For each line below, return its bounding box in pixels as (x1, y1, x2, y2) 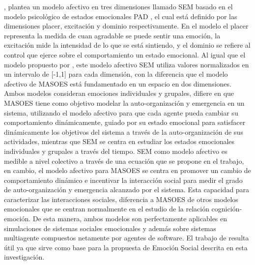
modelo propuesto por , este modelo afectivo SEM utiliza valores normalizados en (4, 59, 249, 69)
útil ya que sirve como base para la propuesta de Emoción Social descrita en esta (4, 242, 248, 252)
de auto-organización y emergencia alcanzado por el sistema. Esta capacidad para (4, 184, 250, 195)
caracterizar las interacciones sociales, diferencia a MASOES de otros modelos (4, 194, 238, 204)
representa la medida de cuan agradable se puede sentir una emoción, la (4, 30, 221, 40)
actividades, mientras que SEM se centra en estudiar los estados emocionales (4, 136, 235, 147)
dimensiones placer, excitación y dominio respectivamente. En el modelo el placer (4, 21, 249, 31)
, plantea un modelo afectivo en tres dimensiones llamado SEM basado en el (4, 1, 233, 11)
